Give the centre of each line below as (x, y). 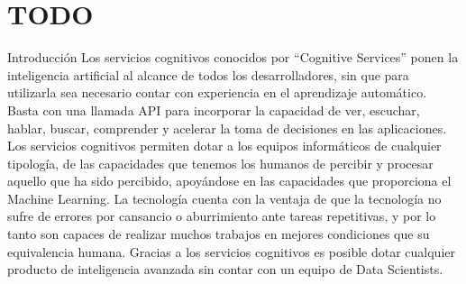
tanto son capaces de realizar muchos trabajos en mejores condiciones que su (219, 234)
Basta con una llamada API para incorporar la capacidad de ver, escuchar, (214, 110)
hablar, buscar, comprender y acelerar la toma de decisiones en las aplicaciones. (227, 128)
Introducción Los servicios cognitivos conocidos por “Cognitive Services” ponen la (233, 57)
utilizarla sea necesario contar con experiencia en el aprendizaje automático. (217, 92)
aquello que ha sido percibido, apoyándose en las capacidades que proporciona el (229, 181)
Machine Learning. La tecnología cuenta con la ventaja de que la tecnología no (224, 198)
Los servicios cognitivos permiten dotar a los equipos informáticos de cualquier (224, 146)
